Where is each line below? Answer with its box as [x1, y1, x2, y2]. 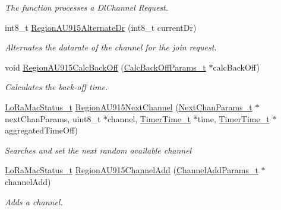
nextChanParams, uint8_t [5, 112, 101, 125]
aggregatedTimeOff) [5, 124, 78, 136]
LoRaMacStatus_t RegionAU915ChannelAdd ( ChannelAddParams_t [5, 164, 258, 176]
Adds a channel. [5, 195, 63, 208]
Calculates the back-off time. [5, 81, 108, 93]
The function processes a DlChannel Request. [5, 1, 169, 13]
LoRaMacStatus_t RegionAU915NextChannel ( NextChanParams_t [5, 100, 252, 113]
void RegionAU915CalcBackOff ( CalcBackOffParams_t [5, 61, 206, 73]
